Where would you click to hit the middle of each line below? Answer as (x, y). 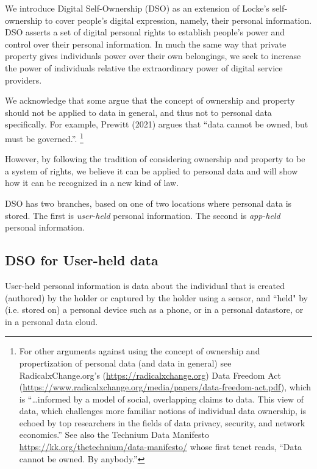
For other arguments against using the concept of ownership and (140, 351)
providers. (23, 80)
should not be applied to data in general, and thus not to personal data (138, 112)
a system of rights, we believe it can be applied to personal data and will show (151, 170)
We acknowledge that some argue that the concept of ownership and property (150, 100)
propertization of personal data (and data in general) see (125, 363)
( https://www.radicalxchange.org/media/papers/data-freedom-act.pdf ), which (165, 387)
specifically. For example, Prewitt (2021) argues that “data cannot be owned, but (157, 124)
